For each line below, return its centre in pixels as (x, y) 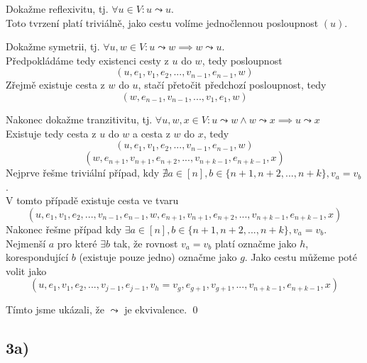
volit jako (26, 270)
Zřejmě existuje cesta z (55, 85)
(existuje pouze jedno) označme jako (158, 257)
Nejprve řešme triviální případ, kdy (83, 173)
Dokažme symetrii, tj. (53, 46)
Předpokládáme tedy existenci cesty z (87, 60)
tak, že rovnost (146, 243)
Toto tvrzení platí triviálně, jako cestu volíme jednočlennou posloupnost (162, 22)
